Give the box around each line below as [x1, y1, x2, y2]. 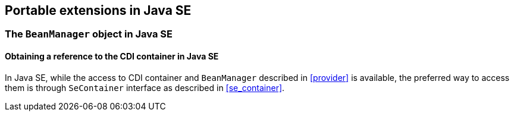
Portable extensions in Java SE [5, 3, 192, 18]
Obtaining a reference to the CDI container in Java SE [5, 51, 219, 62]
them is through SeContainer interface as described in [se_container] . [5, 82, 285, 93]
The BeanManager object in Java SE [5, 28, 173, 40]
